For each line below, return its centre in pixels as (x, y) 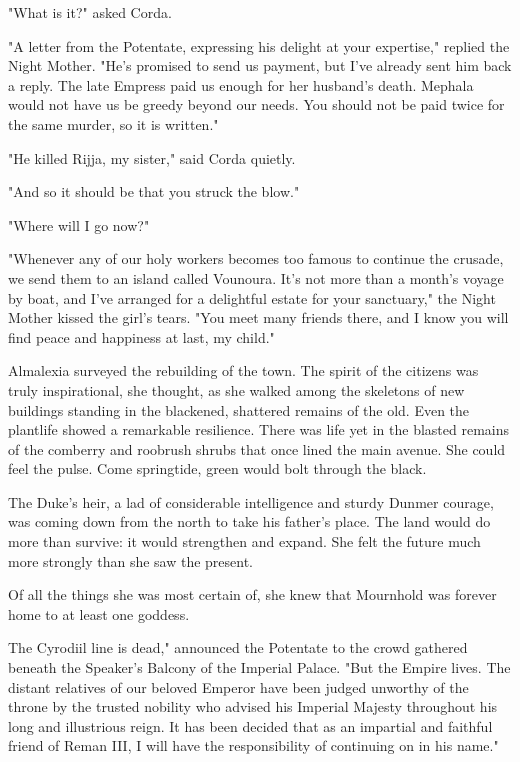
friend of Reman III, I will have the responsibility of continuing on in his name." (253, 745)
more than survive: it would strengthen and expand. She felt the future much (244, 541)
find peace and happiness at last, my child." (141, 336)
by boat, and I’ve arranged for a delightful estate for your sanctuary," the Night (252, 297)
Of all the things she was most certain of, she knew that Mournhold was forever (252, 594)
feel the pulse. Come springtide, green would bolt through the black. (217, 468)
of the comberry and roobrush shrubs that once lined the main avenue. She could (257, 448)
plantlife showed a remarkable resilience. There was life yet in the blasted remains (259, 429)
